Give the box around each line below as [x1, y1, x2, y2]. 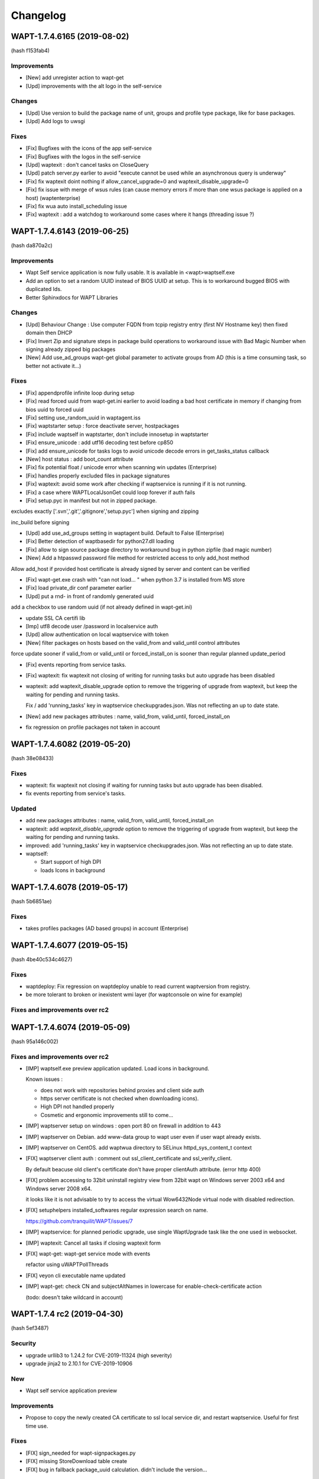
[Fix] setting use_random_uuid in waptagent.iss [25, 414, 141, 421]
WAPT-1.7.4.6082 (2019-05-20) [11, 739, 131, 749]
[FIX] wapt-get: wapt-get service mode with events [25, 1250, 151, 1257]
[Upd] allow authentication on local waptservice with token [25, 631, 169, 638]
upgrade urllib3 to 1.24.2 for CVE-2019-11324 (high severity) [25, 1352, 172, 1359]
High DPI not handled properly [40, 1103, 115, 1110]
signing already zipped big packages [25, 345, 116, 353]
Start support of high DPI [40, 858, 102, 866]
